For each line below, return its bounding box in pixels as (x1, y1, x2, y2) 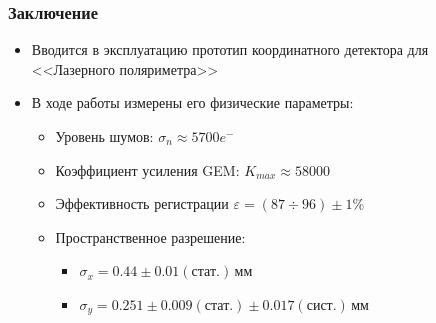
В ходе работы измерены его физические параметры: (31, 92, 354, 113)
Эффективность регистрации (55, 193, 229, 214)
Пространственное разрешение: (55, 226, 246, 247)
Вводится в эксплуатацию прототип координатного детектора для (31, 39, 429, 60)
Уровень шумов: (55, 126, 154, 146)
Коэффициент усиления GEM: (55, 159, 240, 180)
